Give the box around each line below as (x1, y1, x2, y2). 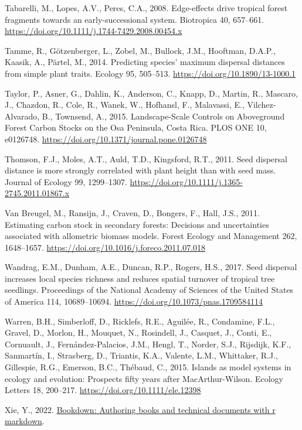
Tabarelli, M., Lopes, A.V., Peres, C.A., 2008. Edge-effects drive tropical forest (5, 2, 288, 13)
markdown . (5, 415, 45, 427)
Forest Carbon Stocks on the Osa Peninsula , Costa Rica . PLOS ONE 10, (5, 121, 267, 134)
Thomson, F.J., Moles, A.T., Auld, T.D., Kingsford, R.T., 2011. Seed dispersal (5, 152, 287, 165)
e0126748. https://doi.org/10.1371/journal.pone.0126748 (5, 132, 207, 145)
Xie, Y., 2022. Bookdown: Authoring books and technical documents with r (5, 403, 276, 415)
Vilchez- (247, 98, 276, 111)
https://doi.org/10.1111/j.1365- (130, 175, 243, 187)
